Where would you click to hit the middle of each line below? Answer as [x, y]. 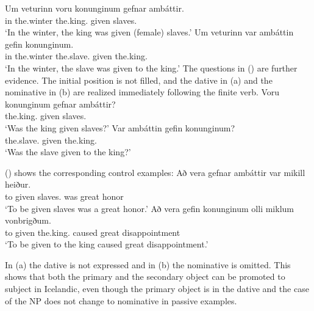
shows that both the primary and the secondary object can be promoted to [145, 276]
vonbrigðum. [28, 220]
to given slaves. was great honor [64, 196]
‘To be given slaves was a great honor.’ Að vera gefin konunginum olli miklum [149, 208]
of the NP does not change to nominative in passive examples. [121, 300]
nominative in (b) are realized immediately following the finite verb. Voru [142, 92]
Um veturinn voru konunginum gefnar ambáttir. [95, 8]
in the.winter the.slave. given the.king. [76, 56]
